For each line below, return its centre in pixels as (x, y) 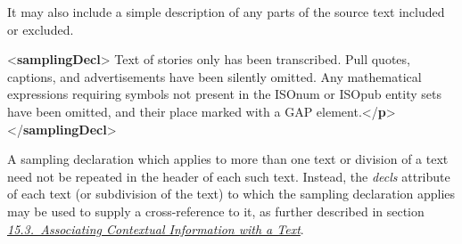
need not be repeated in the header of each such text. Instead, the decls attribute (229, 176)
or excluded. (41, 29)
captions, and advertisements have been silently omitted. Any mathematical (214, 76)
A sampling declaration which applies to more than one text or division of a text (228, 159)
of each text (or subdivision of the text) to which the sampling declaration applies (231, 194)
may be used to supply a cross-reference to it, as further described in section (216, 211)
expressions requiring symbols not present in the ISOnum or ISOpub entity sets (224, 94)
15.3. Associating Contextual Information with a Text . (156, 228)
